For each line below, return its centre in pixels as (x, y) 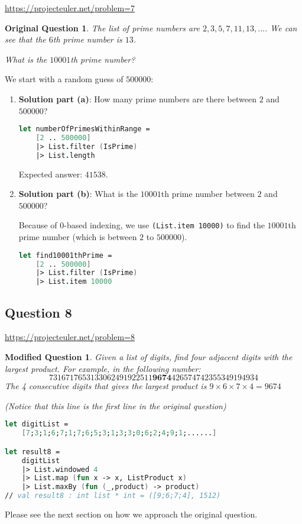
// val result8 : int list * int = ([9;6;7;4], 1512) (113, 496)
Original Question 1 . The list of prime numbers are (102, 28)
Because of (38, 225)
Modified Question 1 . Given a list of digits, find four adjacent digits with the (149, 356)
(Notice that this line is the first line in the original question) (116, 405)
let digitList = (37, 424)
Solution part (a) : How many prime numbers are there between (137, 98)
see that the (25, 39)
